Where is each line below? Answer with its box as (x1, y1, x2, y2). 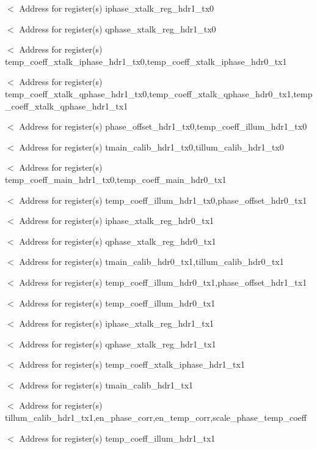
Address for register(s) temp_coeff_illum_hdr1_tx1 (19, 431, 216, 444)
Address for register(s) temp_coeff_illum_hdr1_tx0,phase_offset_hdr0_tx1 (19, 193, 307, 206)
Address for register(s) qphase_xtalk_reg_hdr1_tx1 (19, 337, 216, 350)
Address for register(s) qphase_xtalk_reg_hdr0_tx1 (19, 234, 216, 247)
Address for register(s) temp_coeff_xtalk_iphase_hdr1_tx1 (19, 358, 245, 371)
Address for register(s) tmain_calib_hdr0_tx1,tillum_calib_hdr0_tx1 (19, 255, 284, 268)
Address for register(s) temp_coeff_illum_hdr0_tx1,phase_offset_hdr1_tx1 (19, 275, 307, 288)
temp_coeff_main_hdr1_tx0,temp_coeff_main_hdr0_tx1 (5, 173, 227, 185)
